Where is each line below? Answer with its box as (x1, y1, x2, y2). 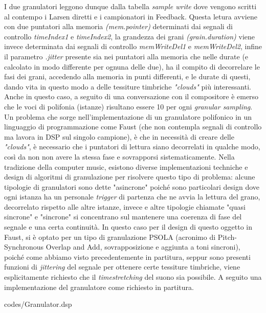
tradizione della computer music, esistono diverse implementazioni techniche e (4, 161, 248, 172)
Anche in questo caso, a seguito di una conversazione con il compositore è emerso (4, 91, 259, 102)
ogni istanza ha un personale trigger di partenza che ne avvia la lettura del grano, (4, 191, 260, 202)
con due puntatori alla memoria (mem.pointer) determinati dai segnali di (4, 21, 233, 32)
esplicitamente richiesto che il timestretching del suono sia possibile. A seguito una (4, 272, 262, 282)
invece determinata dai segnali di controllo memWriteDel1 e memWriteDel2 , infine (4, 41, 262, 52)
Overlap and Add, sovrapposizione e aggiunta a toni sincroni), (46, 241, 240, 252)
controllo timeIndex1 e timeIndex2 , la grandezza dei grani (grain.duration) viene (4, 31, 255, 41)
